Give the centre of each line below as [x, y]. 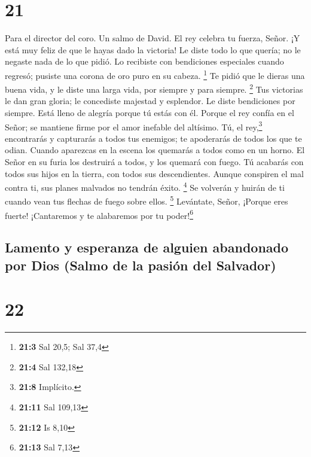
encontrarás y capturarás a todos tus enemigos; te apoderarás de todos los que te [153, 138]
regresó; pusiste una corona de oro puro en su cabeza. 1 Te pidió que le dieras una [155, 74]
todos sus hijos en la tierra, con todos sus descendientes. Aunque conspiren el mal [154, 173]
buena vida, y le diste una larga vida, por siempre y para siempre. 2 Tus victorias [154, 88]
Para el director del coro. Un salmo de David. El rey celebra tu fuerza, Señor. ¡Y [153, 38]
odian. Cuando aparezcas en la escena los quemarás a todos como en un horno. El [155, 150]
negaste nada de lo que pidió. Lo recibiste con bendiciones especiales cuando [144, 61]
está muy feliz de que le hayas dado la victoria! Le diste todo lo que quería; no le [153, 49]
